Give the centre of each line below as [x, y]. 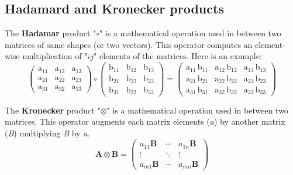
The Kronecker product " [53, 110]
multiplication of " [55, 56]
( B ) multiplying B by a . [47, 133]
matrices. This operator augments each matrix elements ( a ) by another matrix [145, 121]
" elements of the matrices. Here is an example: [178, 56]
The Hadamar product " [51, 33]
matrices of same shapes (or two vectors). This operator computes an [129, 44]
